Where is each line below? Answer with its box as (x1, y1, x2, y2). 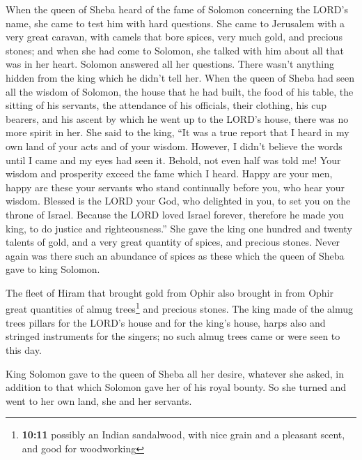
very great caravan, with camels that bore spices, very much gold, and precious (6, 29, 343, 44)
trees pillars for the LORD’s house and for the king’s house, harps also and (6, 315, 326, 329)
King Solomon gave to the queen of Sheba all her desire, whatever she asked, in (6, 366, 345, 380)
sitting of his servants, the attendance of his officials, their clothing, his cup (6, 98, 327, 112)
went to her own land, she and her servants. (6, 393, 192, 408)
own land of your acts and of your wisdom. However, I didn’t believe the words (6, 138, 343, 153)
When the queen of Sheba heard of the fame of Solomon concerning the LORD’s (6, 2, 348, 16)
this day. (6, 342, 42, 357)
